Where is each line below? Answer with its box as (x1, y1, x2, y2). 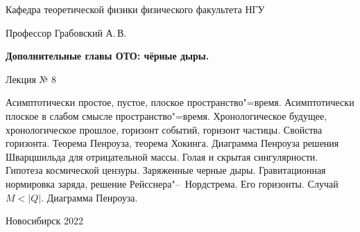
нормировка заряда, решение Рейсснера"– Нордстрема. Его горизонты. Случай (6, 176, 338, 190)
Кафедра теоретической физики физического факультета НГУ (6, 2, 265, 16)
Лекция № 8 (6, 71, 56, 86)
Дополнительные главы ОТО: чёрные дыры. (6, 48, 209, 63)
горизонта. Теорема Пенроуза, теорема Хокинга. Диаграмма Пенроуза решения (6, 136, 339, 150)
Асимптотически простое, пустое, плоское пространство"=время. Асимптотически (6, 95, 354, 109)
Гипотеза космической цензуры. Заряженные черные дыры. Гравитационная (6, 163, 326, 177)
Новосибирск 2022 (6, 213, 83, 228)
